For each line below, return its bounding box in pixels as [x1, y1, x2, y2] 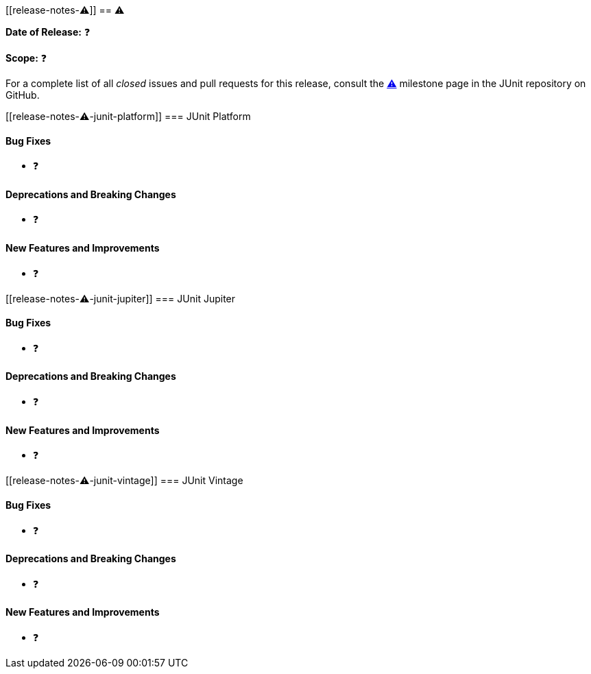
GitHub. [5, 89, 40, 101]
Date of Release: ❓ [5, 26, 91, 38]
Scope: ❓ [5, 52, 47, 64]
